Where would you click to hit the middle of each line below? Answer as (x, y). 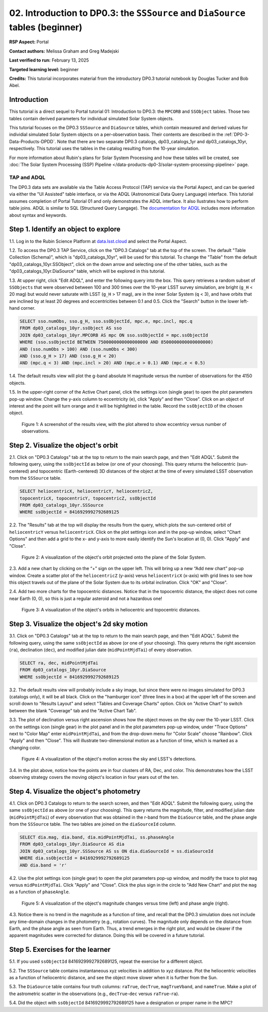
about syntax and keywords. (38, 215)
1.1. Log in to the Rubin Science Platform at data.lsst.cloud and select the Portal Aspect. (98, 241)
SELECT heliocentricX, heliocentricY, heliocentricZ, (86, 491)
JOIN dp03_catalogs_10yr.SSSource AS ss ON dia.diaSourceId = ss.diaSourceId (116, 851)
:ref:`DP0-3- (237, 135)
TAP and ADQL (27, 177)
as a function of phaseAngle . (40, 892)
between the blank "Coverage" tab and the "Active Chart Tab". (73, 710)
